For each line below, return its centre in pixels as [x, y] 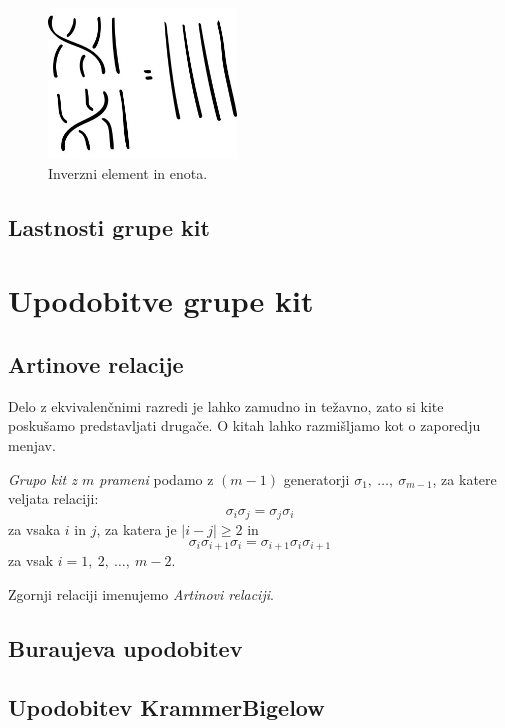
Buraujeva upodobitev [125, 647]
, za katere [464, 478]
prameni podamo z [156, 478]
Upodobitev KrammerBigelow [166, 706]
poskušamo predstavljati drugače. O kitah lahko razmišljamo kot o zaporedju [244, 425]
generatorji [316, 478]
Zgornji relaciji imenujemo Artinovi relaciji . [141, 593]
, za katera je [136, 529]
